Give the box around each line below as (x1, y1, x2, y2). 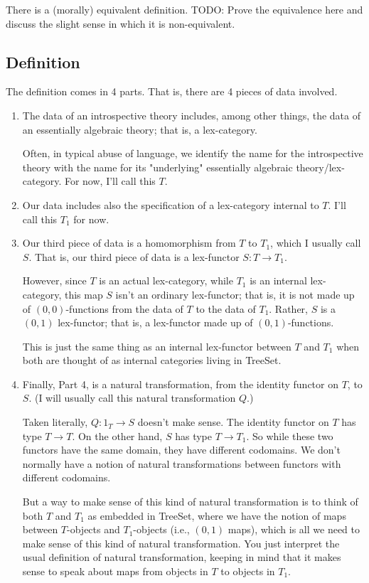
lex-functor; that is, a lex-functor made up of (58, 315, 253, 330)
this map (64, 287, 103, 301)
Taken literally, (22, 414, 88, 429)
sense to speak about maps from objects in (22, 564, 208, 579)
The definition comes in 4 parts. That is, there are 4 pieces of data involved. (6, 84, 338, 99)
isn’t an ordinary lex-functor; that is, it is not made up (115, 287, 355, 301)
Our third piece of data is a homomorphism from (22, 235, 236, 250)
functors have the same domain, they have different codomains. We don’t (22, 442, 341, 457)
